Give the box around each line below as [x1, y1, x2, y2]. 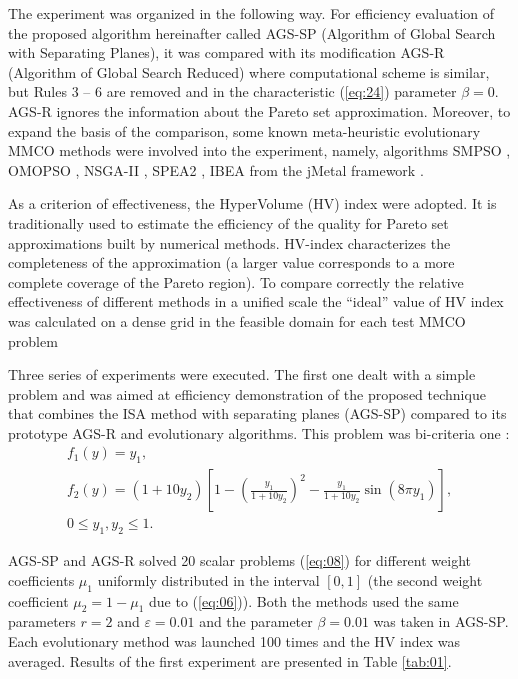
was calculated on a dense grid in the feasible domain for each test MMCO [8, 310, 466, 331]
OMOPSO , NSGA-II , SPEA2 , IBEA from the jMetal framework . [8, 159, 424, 180]
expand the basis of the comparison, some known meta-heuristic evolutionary [8, 120, 481, 141]
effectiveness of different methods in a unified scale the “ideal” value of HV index [8, 291, 504, 312]
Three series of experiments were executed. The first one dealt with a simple [8, 364, 476, 385]
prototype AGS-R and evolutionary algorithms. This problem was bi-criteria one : [8, 422, 510, 443]
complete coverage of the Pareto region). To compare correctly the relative [8, 271, 464, 292]
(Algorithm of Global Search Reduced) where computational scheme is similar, [8, 61, 490, 82]
